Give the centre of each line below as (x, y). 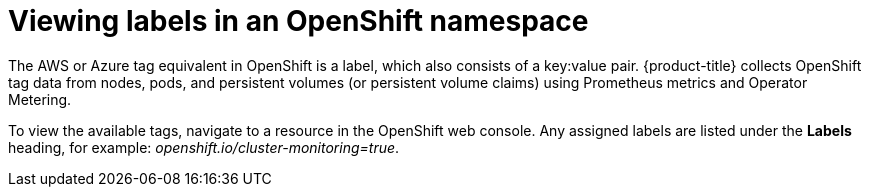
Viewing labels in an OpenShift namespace (298, 21)
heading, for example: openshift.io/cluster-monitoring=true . (204, 147)
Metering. (40, 99)
